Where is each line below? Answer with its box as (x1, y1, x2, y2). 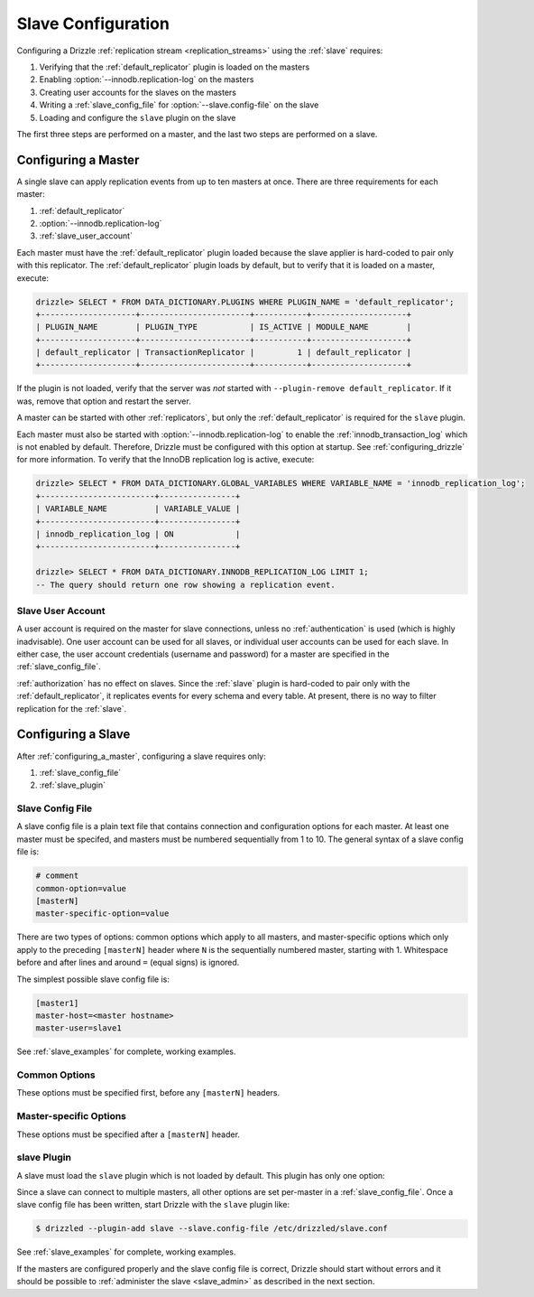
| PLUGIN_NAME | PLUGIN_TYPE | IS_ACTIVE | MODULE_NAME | (35, 322, 412, 332)
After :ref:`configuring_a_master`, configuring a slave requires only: (16, 751, 266, 761)
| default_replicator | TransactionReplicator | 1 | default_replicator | (35, 348, 412, 358)
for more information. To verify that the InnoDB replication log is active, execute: (16, 454, 315, 465)
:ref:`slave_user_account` (39, 230, 133, 241)
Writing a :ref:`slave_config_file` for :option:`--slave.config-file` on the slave (39, 99, 319, 110)
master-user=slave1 (35, 1023, 122, 1033)
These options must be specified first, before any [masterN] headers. (16, 1087, 281, 1098)
